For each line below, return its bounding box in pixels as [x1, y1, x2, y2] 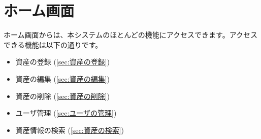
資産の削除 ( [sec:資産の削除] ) [15, 90, 110, 101]
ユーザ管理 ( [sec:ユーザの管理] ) [15, 108, 117, 118]
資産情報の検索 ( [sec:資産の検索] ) [15, 124, 124, 135]
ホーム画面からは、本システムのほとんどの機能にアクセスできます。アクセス [4, 29, 257, 40]
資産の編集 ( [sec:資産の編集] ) [15, 73, 110, 84]
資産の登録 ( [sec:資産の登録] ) [15, 56, 110, 67]
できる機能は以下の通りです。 [4, 39, 103, 50]
